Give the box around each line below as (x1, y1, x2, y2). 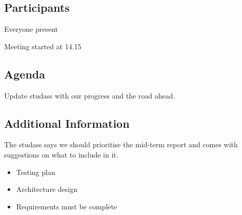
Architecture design (16, 184, 77, 194)
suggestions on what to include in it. (4, 149, 118, 160)
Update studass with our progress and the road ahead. (4, 90, 175, 101)
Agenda (4, 66, 45, 82)
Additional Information (4, 115, 130, 131)
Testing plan (16, 166, 55, 177)
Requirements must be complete (16, 201, 117, 211)
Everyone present (4, 24, 58, 34)
